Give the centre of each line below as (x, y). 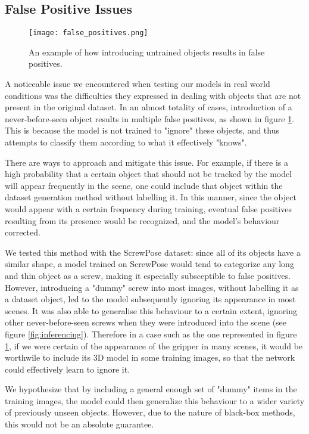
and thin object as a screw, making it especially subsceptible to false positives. (148, 275)
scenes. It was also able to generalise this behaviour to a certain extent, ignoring (151, 310)
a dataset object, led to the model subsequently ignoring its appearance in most (150, 299)
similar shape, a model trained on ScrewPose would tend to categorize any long (149, 264)
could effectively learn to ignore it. (68, 369)
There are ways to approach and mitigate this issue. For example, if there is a (146, 162)
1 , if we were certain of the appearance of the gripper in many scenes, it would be (154, 345)
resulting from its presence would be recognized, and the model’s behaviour (142, 220)
